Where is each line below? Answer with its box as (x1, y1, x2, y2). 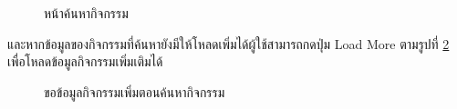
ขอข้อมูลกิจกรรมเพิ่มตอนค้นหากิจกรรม (44, 82, 225, 101)
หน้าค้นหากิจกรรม (44, 4, 129, 22)
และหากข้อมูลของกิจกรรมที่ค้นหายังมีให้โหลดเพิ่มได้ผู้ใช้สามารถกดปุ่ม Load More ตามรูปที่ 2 (7, 34, 450, 53)
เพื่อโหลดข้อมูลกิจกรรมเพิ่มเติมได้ (7, 52, 163, 71)
